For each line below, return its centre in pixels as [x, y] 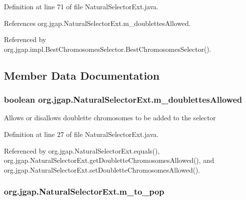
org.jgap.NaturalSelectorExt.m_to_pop [84, 191]
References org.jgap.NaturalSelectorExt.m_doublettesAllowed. [97, 23]
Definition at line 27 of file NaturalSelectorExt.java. [81, 134]
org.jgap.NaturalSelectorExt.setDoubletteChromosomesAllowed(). [102, 169]
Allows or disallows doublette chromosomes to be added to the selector [110, 118]
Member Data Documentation [82, 75]
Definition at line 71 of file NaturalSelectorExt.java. [81, 6]
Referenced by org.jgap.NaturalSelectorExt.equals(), [82, 150]
